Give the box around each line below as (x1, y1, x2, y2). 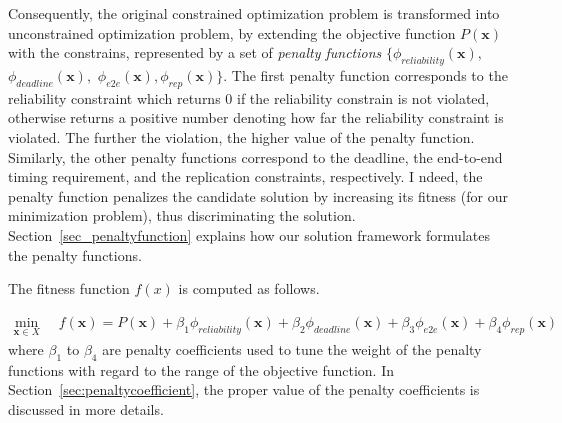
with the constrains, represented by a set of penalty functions (8, 42, 382, 63)
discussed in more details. (8, 398, 164, 419)
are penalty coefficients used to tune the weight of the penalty (102, 338, 482, 359)
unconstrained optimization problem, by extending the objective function (8, 22, 456, 43)
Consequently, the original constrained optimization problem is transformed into (8, 3, 500, 23)
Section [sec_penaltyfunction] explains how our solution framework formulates (8, 224, 490, 245)
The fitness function (8, 278, 130, 299)
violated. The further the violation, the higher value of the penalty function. (8, 126, 475, 147)
